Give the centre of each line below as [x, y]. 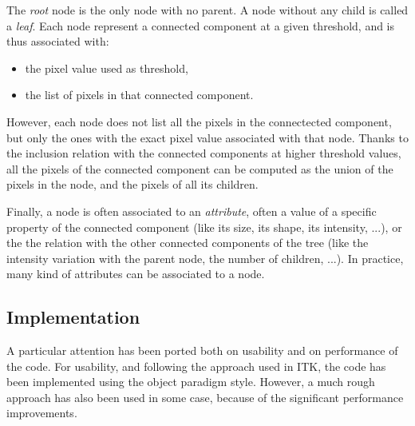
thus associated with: [58, 41]
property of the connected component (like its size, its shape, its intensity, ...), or [204, 227]
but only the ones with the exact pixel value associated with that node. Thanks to [207, 137]
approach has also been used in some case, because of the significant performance [205, 397]
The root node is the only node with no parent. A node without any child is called [207, 10]
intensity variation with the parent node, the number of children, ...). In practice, [205, 258]
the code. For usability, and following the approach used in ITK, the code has [196, 366]
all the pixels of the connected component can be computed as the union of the [200, 168]
